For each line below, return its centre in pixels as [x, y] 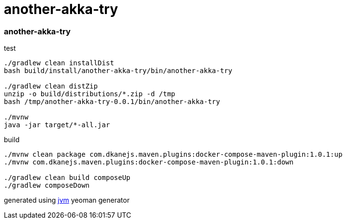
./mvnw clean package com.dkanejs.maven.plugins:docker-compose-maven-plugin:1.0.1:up [173, 155]
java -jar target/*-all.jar [57, 125]
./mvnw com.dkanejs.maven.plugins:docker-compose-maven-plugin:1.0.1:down [149, 162]
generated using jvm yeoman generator [67, 200]
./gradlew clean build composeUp [67, 178]
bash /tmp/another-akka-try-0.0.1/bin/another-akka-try [112, 102]
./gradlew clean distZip [51, 86]
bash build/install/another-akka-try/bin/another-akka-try [118, 71]
